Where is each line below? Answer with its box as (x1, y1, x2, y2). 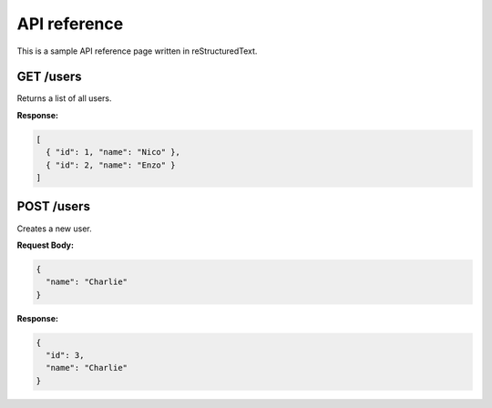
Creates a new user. (16, 223, 92, 234)
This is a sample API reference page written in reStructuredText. (16, 46, 258, 56)
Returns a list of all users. (16, 93, 113, 104)
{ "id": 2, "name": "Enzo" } (46, 159, 177, 170)
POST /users (16, 199, 91, 214)
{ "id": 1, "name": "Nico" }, (46, 147, 181, 158)
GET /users (16, 69, 82, 85)
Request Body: (16, 240, 75, 250)
